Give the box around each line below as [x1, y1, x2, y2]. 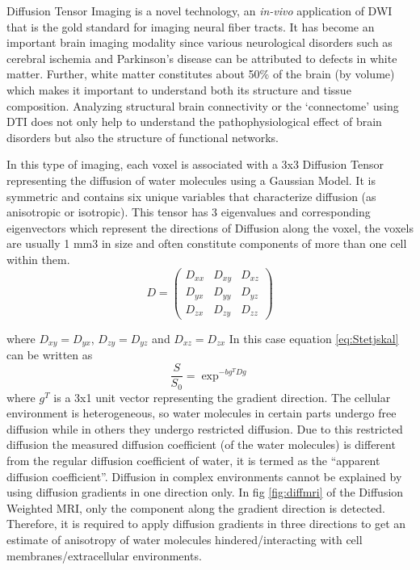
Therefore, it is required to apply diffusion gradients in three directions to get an [6, 515, 406, 532]
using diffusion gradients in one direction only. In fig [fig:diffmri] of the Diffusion [6, 484, 404, 501]
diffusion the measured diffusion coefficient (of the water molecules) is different [6, 436, 396, 453]
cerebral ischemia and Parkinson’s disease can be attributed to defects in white [6, 49, 397, 66]
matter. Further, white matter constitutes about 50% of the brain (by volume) [6, 65, 395, 82]
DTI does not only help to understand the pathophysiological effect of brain [6, 113, 382, 130]
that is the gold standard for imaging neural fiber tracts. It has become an [6, 18, 375, 35]
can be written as [6, 346, 93, 363]
